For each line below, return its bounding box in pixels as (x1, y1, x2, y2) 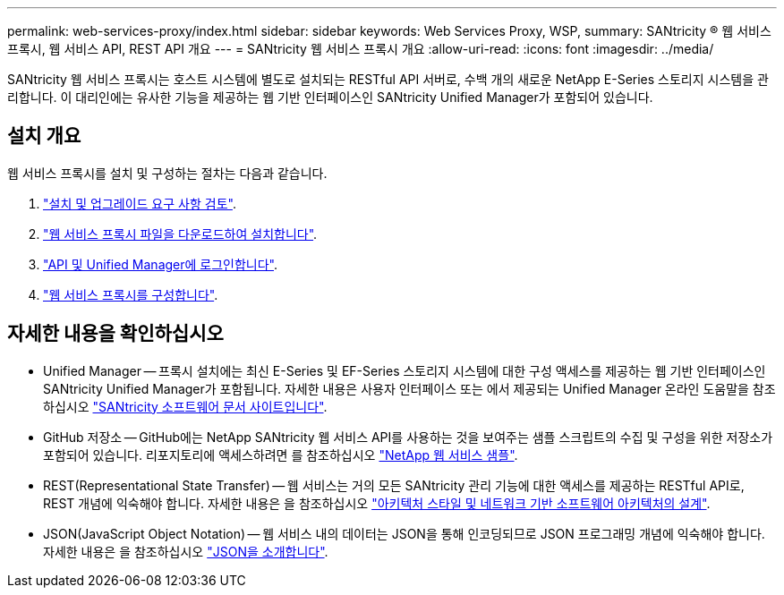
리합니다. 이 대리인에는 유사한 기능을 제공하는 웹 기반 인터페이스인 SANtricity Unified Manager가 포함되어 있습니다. (7, 89, 653, 105)
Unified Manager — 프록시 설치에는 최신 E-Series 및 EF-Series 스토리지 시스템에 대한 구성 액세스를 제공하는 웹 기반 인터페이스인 (43, 362, 766, 378)
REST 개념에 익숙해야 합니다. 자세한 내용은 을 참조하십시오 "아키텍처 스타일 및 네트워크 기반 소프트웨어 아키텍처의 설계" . (43, 495, 711, 511)
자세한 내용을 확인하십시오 (7, 322, 224, 345)
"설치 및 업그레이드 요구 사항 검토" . (43, 195, 236, 211)
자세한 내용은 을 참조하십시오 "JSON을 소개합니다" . (43, 543, 328, 559)
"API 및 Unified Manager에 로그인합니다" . (43, 256, 278, 272)
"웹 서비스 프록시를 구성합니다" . (43, 286, 218, 302)
